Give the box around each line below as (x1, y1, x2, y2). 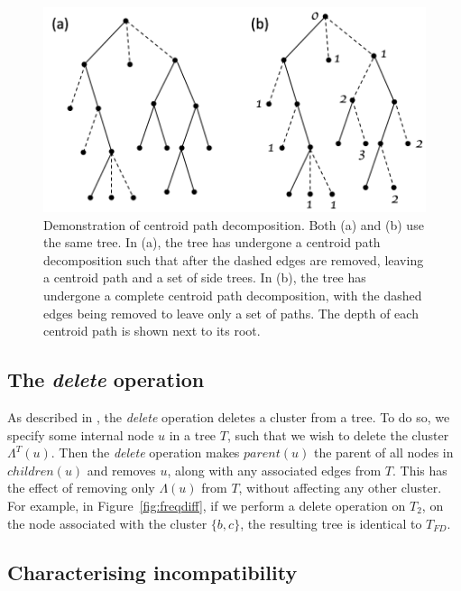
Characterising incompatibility (7, 558, 298, 586)
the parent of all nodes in (313, 443, 454, 462)
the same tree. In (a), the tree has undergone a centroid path (43, 233, 381, 252)
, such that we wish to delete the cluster (226, 425, 449, 444)
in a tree (169, 425, 217, 444)
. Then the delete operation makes (51, 443, 240, 462)
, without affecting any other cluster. (238, 478, 442, 497)
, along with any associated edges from (167, 460, 382, 479)
